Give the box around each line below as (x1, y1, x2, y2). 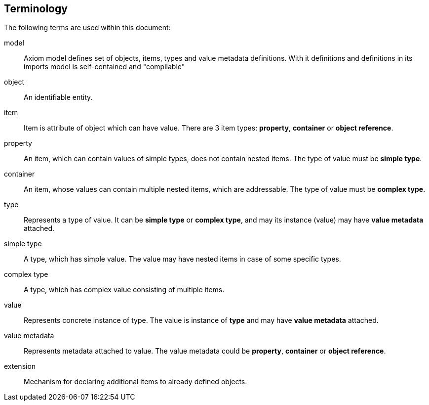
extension (4, 362, 36, 371)
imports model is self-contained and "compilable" (24, 62, 185, 71)
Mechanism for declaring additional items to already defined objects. (24, 377, 247, 386)
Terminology (4, 2, 68, 15)
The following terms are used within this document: (4, 23, 171, 32)
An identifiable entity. (24, 93, 93, 102)
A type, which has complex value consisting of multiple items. (24, 285, 225, 294)
